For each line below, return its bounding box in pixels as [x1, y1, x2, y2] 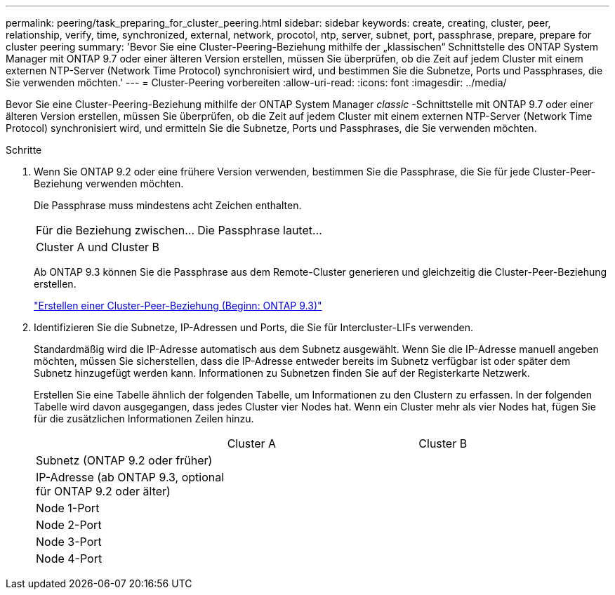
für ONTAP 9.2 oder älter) [36, 484, 171, 498]
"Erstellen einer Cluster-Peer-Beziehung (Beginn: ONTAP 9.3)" [34, 300, 322, 312]
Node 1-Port [36, 501, 100, 515]
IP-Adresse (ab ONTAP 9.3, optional [36, 470, 225, 484]
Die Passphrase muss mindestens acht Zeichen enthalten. [34, 199, 302, 211]
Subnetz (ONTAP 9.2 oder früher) [36, 453, 213, 467]
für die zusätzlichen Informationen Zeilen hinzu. [34, 413, 254, 424]
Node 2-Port [36, 518, 102, 532]
